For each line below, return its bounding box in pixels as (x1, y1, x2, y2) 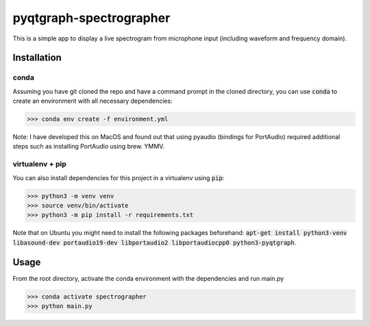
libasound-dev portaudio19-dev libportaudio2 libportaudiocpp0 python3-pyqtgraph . (12, 238, 297, 247)
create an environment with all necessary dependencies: (12, 97, 173, 105)
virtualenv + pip (12, 160, 66, 169)
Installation (12, 52, 62, 64)
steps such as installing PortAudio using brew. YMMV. (12, 142, 164, 151)
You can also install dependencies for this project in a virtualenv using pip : (12, 173, 225, 181)
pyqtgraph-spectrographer (12, 10, 171, 25)
